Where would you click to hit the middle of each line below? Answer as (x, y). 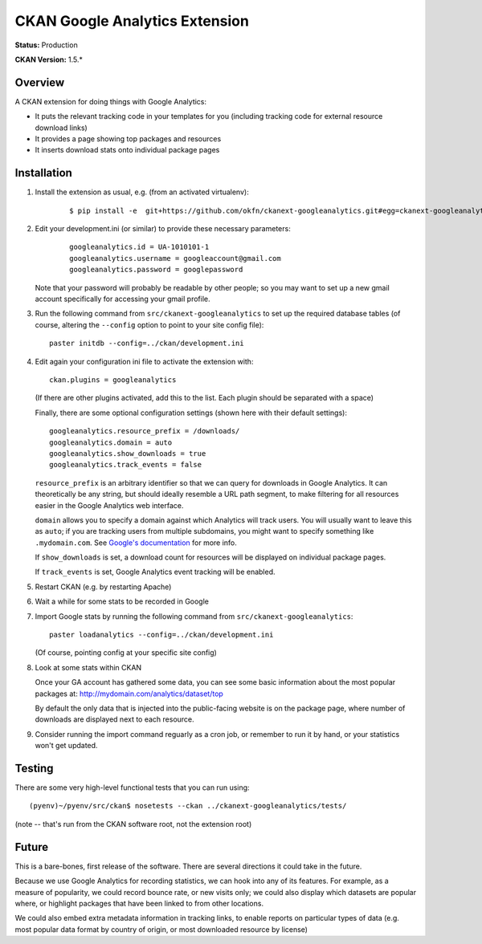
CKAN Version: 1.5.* (49, 59)
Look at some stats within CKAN (88, 667)
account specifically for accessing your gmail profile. (123, 299)
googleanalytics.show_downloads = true (128, 453)
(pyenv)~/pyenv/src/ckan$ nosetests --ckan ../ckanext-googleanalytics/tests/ (188, 806)
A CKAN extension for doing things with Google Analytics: (111, 101)
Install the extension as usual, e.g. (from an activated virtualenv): (142, 192)
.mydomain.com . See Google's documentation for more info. (136, 543)
